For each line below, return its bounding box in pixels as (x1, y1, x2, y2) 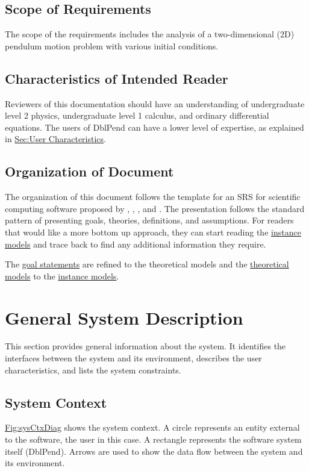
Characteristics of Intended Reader (5, 69, 228, 87)
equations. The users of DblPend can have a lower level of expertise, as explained (5, 120, 304, 133)
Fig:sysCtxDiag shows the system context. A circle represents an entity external (5, 421, 300, 434)
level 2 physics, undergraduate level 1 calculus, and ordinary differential (5, 109, 269, 122)
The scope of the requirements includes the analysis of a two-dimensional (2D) (5, 28, 295, 40)
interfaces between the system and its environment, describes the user (5, 352, 262, 364)
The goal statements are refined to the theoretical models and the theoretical (5, 258, 289, 270)
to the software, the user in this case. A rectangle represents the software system (5, 433, 302, 446)
